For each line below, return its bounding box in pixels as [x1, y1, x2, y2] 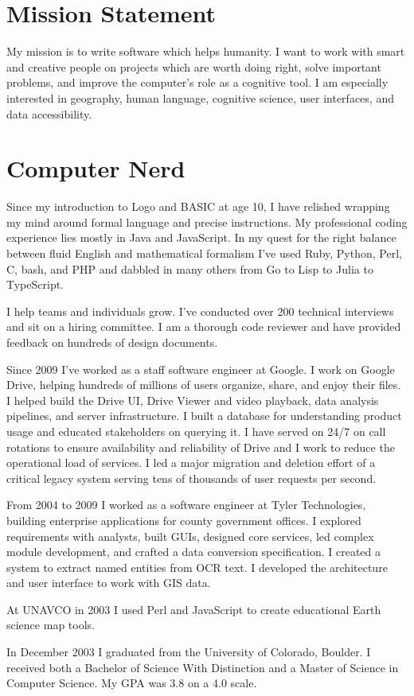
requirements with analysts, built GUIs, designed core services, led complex [6, 527, 374, 544]
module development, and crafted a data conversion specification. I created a [6, 543, 381, 560]
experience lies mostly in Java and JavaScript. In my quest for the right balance [6, 229, 396, 246]
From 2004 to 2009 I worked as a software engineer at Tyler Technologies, [6, 496, 366, 513]
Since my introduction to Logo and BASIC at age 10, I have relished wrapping [6, 198, 390, 215]
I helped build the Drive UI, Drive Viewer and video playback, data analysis [6, 391, 379, 408]
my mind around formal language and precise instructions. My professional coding [6, 213, 408, 230]
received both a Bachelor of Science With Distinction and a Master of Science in [6, 659, 399, 675]
